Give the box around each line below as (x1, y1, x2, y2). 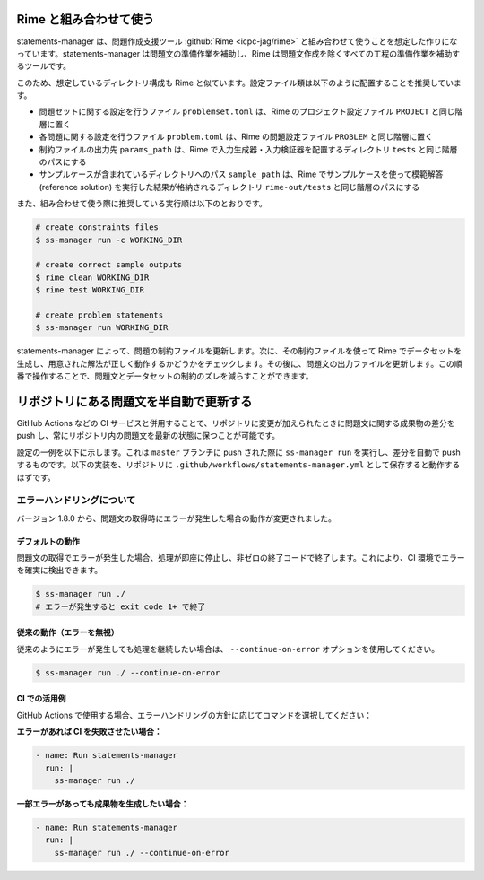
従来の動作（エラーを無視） (16, 627, 119, 638)
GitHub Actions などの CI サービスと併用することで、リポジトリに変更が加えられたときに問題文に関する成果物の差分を (16, 417, 456, 428)
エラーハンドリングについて (16, 494, 136, 507)
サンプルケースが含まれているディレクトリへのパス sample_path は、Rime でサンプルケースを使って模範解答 (39, 169, 444, 179)
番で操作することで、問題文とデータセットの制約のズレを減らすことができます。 (16, 370, 314, 381)
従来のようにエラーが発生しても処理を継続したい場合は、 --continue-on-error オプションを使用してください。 (16, 643, 440, 654)
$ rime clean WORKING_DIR (35, 272, 150, 283)
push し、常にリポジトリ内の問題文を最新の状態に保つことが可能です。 (16, 431, 281, 441)
